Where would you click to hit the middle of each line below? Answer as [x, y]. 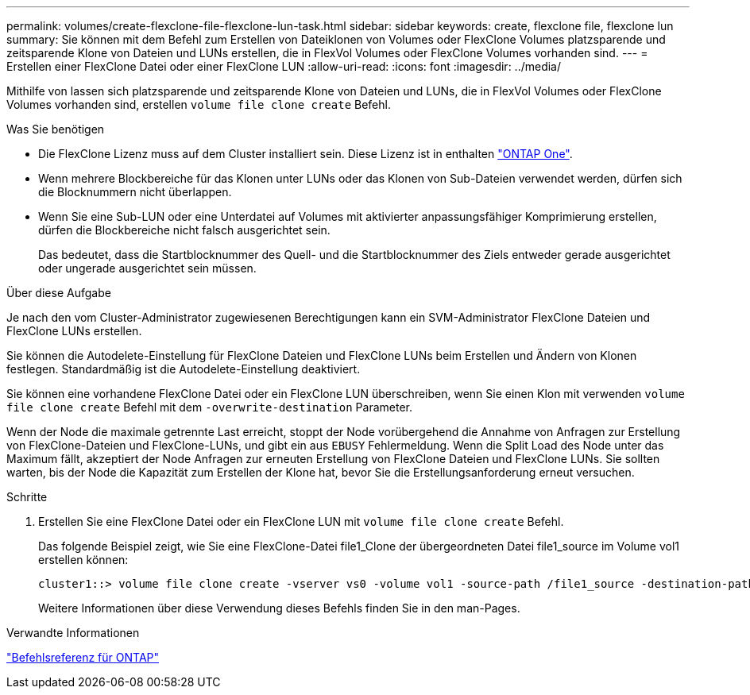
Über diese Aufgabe [59, 293]
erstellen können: [83, 560]
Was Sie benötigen [56, 129]
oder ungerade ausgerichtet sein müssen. [147, 268]
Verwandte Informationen [73, 633]
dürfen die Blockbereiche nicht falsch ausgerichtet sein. [184, 230]
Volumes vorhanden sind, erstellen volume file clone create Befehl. [199, 104]
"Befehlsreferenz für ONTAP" [83, 657]
